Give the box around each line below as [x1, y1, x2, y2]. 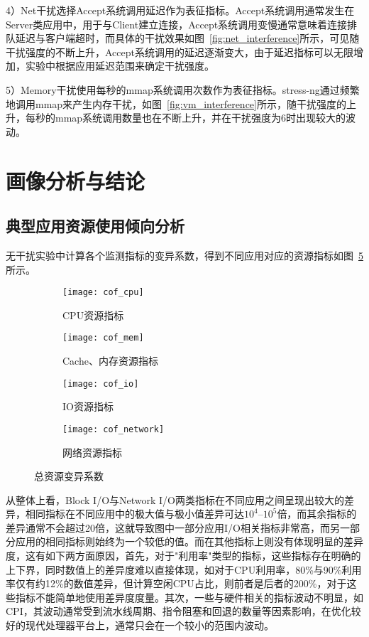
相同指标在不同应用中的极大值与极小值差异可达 [25, 506, 244, 521]
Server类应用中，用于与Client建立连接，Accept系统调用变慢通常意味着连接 [6, 16, 348, 31]
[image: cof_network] [62, 424, 165, 434]
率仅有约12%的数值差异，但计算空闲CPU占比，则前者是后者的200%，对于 [6, 576, 347, 591]
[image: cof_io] [62, 378, 139, 389]
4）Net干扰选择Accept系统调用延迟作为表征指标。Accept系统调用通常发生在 [6, 3, 355, 17]
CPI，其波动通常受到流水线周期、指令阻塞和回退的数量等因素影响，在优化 [6, 604, 351, 619]
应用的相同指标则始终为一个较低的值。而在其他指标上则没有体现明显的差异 [15, 534, 363, 549]
